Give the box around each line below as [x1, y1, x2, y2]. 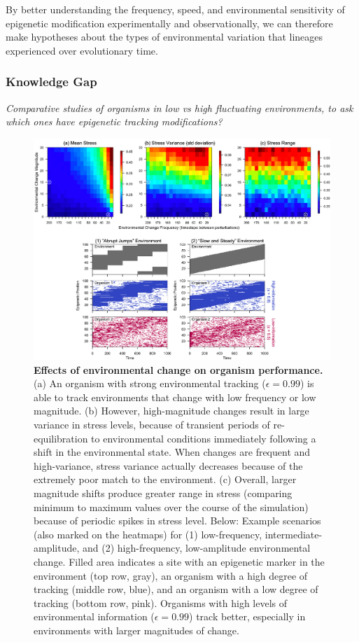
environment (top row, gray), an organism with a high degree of [34, 568, 308, 582]
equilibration [34, 431, 88, 445]
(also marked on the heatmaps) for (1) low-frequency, [34, 526, 262, 541]
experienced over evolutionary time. [6, 43, 158, 57]
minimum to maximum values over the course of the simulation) [34, 499, 309, 514]
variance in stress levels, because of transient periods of [34, 417, 270, 431]
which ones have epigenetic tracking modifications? [6, 114, 223, 129]
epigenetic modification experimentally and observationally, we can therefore [6, 15, 333, 30]
